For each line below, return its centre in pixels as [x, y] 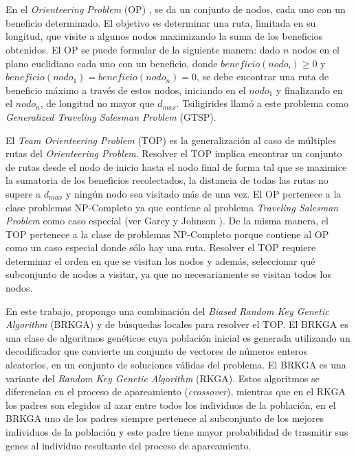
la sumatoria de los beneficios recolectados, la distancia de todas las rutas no [167, 180]
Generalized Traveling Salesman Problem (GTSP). [111, 116]
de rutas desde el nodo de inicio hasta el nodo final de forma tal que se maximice [176, 166]
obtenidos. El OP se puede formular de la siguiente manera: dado [143, 49]
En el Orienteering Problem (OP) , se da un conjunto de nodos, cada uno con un [176, 9]
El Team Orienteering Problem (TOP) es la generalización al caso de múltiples [171, 140]
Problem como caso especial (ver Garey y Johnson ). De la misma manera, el [167, 221]
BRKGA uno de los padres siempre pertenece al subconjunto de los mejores [165, 418]
